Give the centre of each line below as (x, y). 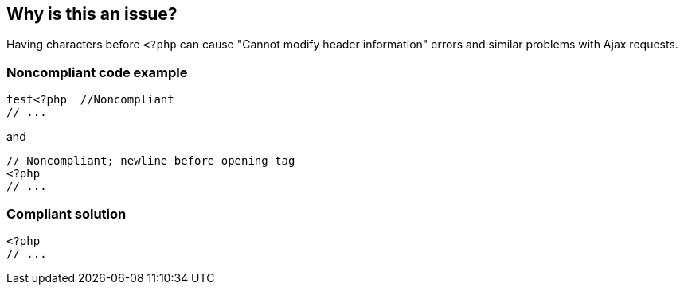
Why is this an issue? (92, 14)
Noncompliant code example (97, 72)
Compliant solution (66, 213)
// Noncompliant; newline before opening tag (151, 161)
